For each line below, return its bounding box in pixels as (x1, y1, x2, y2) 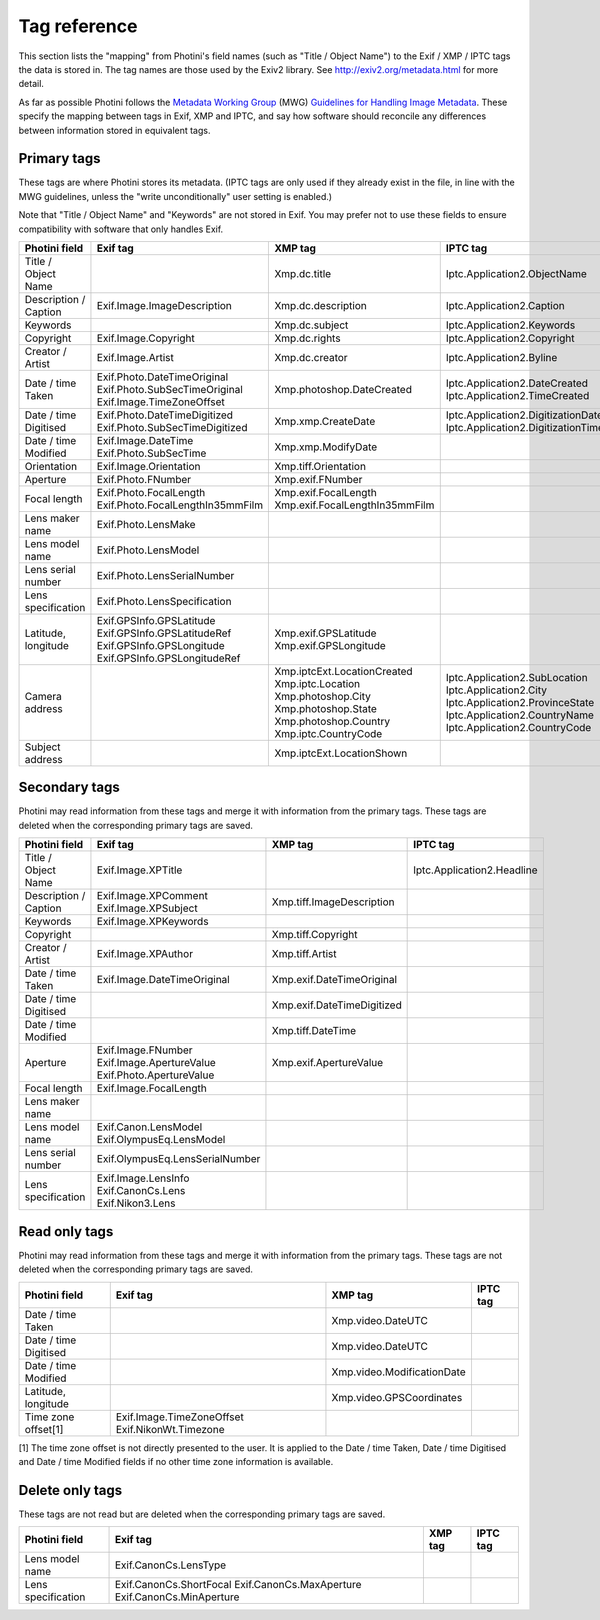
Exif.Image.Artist (96, 350, 175, 364)
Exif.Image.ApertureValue (96, 1056, 217, 1070)
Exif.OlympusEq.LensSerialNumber (96, 1152, 261, 1166)
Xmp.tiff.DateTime (271, 1024, 357, 1038)
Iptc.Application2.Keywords (445, 318, 576, 332)
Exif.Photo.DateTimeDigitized (96, 408, 234, 422)
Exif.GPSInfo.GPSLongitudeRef (96, 651, 241, 665)
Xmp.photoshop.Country (274, 714, 390, 728)
